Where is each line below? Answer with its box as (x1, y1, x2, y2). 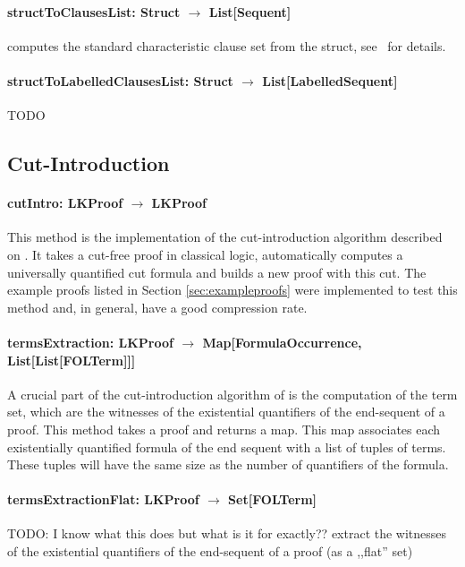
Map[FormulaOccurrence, (202, 332, 362, 351)
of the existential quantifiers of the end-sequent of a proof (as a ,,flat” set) (7, 542, 413, 561)
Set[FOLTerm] (228, 490, 317, 509)
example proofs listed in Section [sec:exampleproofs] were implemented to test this (7, 280, 458, 299)
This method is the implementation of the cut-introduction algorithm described (7, 228, 443, 246)
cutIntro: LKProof (7, 193, 123, 212)
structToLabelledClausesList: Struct (7, 71, 233, 90)
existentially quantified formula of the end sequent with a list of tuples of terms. (7, 437, 446, 456)
